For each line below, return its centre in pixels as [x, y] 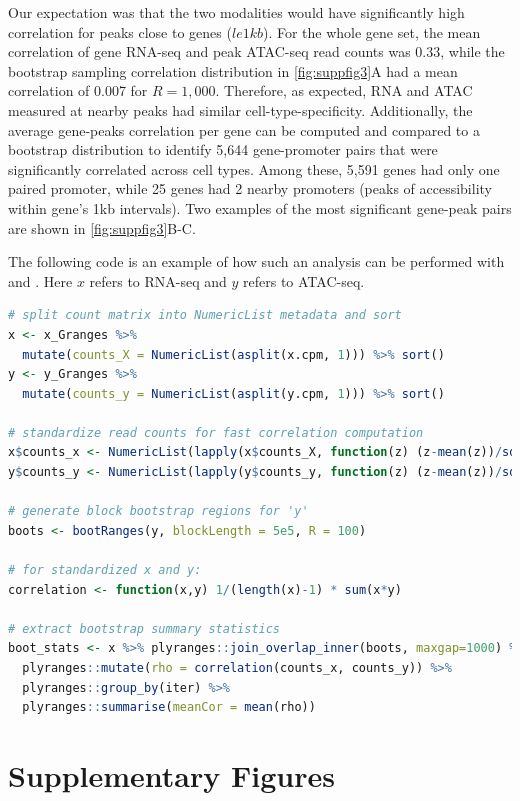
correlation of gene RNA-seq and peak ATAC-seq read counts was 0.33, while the [256, 51]
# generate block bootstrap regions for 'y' [158, 511]
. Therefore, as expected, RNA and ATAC [344, 90]
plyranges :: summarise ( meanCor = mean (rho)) [169, 707]
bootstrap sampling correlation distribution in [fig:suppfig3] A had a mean [233, 70]
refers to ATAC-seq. [304, 280]
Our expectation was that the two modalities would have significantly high [236, 12]
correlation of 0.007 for [78, 90]
